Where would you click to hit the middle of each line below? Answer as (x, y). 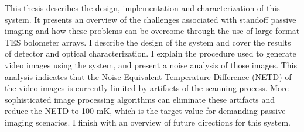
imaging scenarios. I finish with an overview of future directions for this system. (148, 122)
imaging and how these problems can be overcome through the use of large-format (152, 31)
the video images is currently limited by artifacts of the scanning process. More (147, 88)
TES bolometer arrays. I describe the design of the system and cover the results (148, 42)
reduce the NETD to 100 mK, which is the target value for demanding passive (145, 111)
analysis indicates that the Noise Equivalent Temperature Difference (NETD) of (148, 76)
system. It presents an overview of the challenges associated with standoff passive (151, 19)
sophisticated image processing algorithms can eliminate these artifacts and (140, 99)
